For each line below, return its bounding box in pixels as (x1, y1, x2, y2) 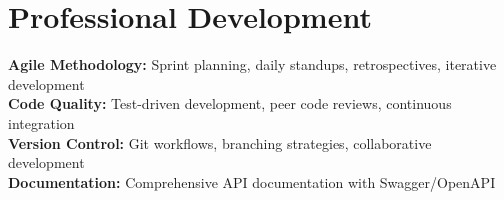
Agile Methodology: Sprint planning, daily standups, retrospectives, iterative (8, 54, 497, 75)
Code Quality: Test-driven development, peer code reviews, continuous (8, 93, 452, 114)
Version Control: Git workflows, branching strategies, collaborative (8, 132, 432, 153)
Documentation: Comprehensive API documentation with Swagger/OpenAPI (8, 171, 496, 192)
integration (8, 112, 75, 133)
